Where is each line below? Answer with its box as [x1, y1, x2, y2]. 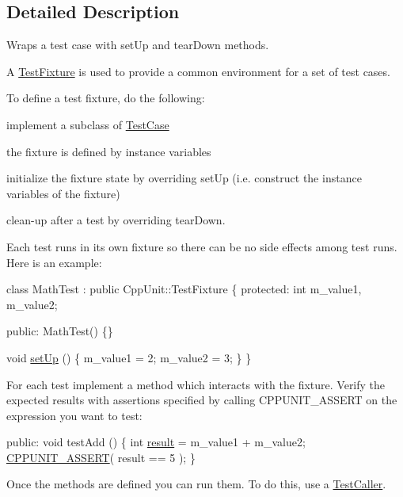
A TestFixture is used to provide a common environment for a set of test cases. [6, 63, 390, 79]
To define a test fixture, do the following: [6, 90, 205, 106]
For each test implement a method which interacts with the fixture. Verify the [6, 376, 386, 392]
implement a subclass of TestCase [6, 116, 169, 132]
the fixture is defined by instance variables [6, 143, 211, 159]
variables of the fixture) [6, 185, 120, 201]
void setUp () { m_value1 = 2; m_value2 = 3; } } [6, 349, 252, 365]
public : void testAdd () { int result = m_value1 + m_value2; [6, 434, 306, 450]
